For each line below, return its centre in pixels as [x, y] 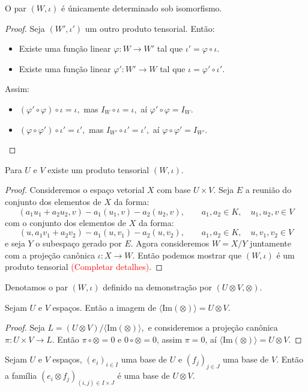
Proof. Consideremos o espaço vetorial [75, 190]
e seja [15, 243]
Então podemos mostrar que [190, 255]
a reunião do [268, 190]
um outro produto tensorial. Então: [150, 28]
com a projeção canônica [50, 255]
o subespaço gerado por [79, 243]
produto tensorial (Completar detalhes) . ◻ [84, 267]
